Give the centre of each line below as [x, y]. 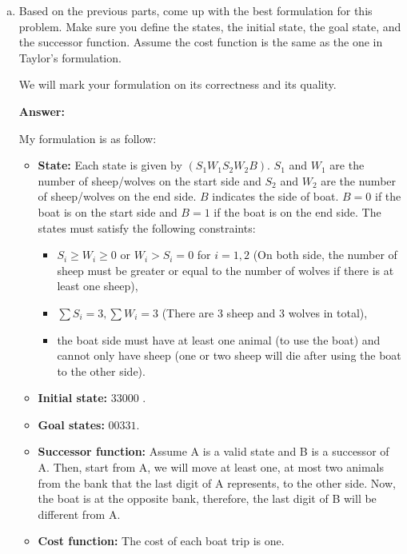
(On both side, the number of [325, 255]
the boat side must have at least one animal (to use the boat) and [219, 339]
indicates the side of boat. [275, 196]
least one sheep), [98, 286]
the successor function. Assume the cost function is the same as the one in [201, 42]
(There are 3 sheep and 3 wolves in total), [265, 312]
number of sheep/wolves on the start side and [150, 180]
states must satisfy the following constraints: [147, 227]
